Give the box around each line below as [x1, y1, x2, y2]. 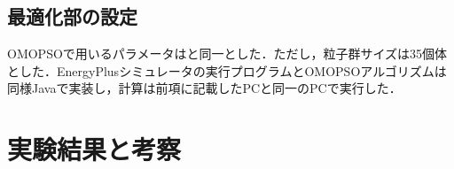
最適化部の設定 [7, 3, 137, 30]
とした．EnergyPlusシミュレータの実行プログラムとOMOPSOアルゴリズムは [7, 61, 447, 80]
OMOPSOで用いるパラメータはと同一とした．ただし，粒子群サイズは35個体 [7, 44, 447, 63]
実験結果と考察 [7, 131, 182, 167]
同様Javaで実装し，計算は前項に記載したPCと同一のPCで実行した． [7, 79, 402, 97]
